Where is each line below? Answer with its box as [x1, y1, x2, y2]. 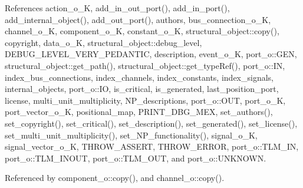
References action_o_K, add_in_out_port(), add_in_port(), [5, 2, 230, 14]
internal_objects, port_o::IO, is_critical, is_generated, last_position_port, [5, 83, 279, 95]
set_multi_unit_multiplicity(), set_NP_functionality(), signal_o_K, [5, 128, 258, 141]
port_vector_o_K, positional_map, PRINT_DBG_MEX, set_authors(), [5, 105, 273, 118]
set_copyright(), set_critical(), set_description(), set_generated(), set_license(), [5, 117, 298, 129]
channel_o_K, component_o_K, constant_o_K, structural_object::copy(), [5, 25, 279, 37]
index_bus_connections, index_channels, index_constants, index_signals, [5, 71, 274, 83]
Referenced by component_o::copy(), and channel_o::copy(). [5, 171, 225, 184]
